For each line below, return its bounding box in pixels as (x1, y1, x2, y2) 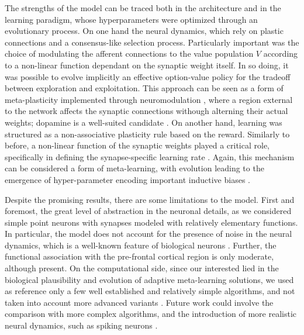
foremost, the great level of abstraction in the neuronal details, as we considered (5, 205, 292, 217)
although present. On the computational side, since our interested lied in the (5, 262, 279, 274)
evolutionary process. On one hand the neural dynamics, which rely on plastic (5, 25, 284, 37)
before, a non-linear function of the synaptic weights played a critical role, (5, 139, 270, 151)
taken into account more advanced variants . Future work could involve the (5, 296, 274, 308)
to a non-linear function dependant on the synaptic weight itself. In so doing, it (5, 58, 289, 71)
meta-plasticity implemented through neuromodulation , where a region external (5, 93, 293, 105)
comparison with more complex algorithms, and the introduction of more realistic (5, 308, 297, 320)
